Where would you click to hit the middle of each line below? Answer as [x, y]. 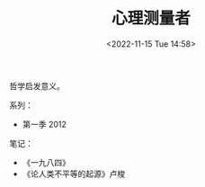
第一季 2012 [45, 124]
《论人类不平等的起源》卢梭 [74, 174]
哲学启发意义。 [37, 85]
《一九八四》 [46, 162]
